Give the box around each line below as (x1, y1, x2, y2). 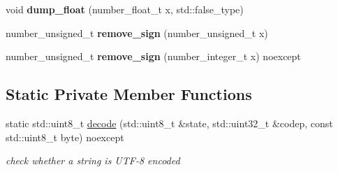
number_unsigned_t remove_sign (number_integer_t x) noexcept (6, 49, 301, 64)
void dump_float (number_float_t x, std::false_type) (6, 2, 244, 16)
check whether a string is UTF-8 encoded (6, 153, 180, 168)
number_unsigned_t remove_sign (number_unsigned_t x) (6, 25, 268, 40)
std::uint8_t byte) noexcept (6, 129, 124, 144)
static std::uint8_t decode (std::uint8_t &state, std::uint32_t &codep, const (6, 115, 333, 130)
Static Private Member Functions (6, 83, 252, 105)
